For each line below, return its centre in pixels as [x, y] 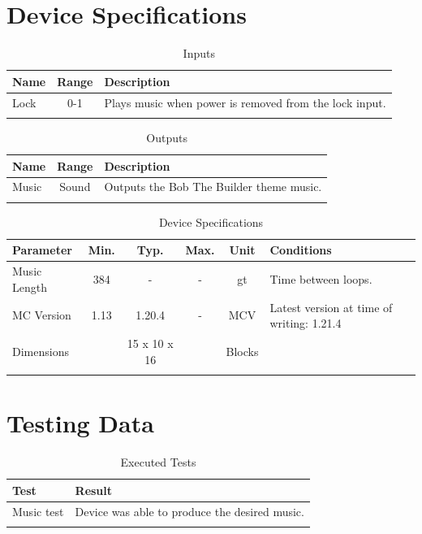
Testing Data [80, 423]
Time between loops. [321, 278]
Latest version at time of [331, 307]
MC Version [42, 315]
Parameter [42, 250]
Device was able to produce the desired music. [189, 511]
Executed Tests [158, 462]
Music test [38, 511]
